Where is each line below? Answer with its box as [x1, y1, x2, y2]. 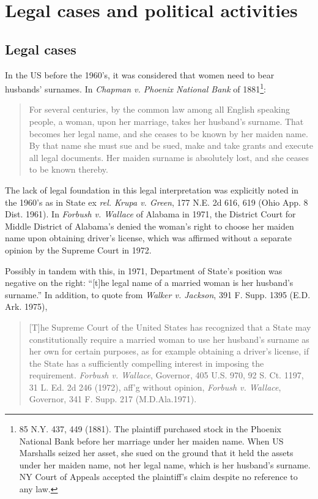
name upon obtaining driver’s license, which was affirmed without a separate [5, 231, 292, 244]
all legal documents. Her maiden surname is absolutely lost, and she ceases [29, 151, 309, 163]
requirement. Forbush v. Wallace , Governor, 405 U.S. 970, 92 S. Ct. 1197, [29, 369, 304, 381]
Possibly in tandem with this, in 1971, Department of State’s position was [5, 264, 283, 277]
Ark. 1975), [5, 300, 48, 313]
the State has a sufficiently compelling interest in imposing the [29, 356, 264, 369]
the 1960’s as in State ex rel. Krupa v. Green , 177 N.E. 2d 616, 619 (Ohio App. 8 [5, 195, 308, 208]
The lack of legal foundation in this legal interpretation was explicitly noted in [5, 183, 299, 196]
